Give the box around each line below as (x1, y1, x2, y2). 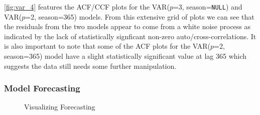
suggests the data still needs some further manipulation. (4, 60, 177, 71)
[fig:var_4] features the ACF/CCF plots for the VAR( (4, 2, 170, 12)
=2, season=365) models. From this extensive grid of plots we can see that (25, 11, 254, 22)
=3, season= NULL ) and (173, 2, 242, 12)
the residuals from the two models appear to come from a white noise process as (4, 21, 251, 32)
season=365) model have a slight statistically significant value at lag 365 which (4, 51, 247, 61)
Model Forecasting (4, 82, 80, 94)
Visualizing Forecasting (24, 101, 95, 112)
